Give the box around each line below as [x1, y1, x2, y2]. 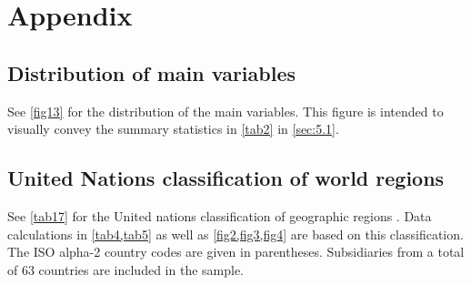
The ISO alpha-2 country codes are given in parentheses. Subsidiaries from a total [7, 242, 465, 261]
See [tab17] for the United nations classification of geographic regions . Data [7, 206, 432, 225]
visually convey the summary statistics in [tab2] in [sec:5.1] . [7, 119, 339, 138]
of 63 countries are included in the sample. [7, 260, 245, 279]
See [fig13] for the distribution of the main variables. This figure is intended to [7, 101, 444, 120]
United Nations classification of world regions [7, 164, 445, 192]
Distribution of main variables [7, 58, 296, 87]
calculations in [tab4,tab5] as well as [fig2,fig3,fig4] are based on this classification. [7, 224, 464, 243]
